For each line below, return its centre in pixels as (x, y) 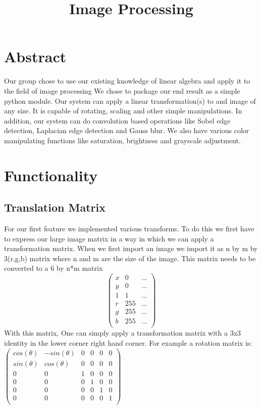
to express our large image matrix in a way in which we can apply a (109, 238)
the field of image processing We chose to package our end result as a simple (122, 90)
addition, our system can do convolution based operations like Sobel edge (117, 120)
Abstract (35, 56)
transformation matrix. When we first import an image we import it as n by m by (131, 248)
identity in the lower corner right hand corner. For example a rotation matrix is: (128, 342)
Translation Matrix (55, 207)
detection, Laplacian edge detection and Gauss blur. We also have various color (127, 130)
